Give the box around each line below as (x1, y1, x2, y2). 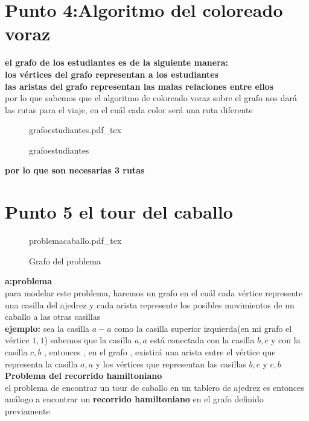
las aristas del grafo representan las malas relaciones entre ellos (5, 80, 274, 92)
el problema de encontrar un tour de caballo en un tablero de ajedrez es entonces (5, 381, 304, 393)
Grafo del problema (29, 254, 101, 267)
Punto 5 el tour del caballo (5, 199, 233, 224)
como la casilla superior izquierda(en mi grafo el (114, 322, 292, 334)
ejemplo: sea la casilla (5, 322, 90, 334)
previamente (5, 404, 50, 417)
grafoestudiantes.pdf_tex (29, 123, 122, 136)
